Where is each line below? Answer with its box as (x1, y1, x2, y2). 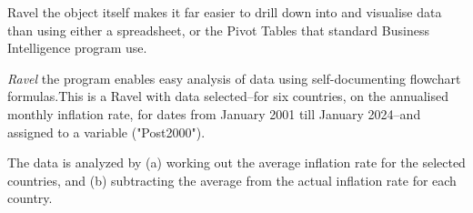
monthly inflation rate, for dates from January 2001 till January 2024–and (7, 104, 421, 123)
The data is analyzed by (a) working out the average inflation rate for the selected (7, 153, 466, 172)
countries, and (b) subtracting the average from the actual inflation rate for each (7, 170, 457, 189)
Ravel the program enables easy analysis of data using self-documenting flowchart (7, 68, 461, 87)
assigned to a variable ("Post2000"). (7, 122, 206, 141)
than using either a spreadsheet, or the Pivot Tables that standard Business (7, 20, 429, 39)
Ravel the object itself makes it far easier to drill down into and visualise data (7, 3, 442, 21)
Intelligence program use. (7, 38, 147, 57)
